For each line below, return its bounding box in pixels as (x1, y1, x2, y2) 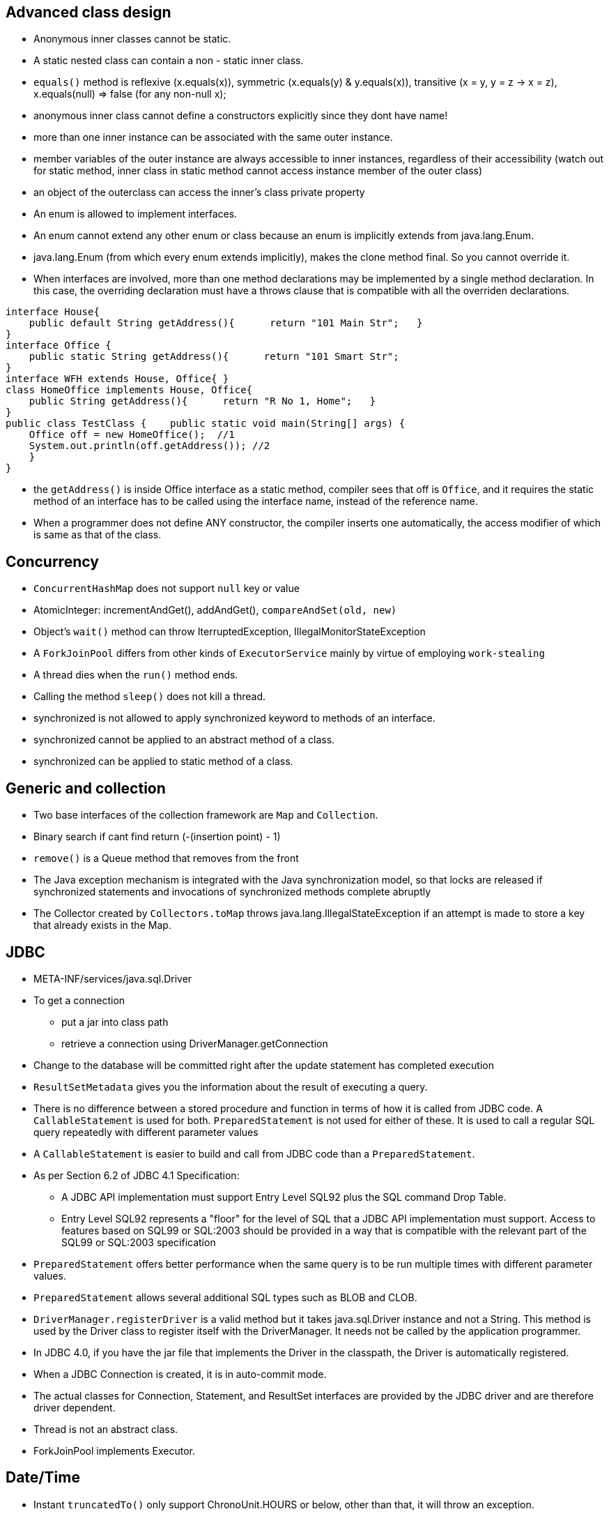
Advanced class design (6, 3, 171, 21)
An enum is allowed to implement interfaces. (33, 208, 238, 220)
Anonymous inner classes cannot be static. (33, 33, 231, 45)
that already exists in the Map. (33, 919, 171, 932)
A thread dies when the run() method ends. (33, 669, 238, 681)
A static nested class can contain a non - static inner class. (33, 54, 304, 67)
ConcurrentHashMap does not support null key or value (33, 582, 300, 595)
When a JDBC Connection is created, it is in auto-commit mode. (33, 1367, 327, 1380)
